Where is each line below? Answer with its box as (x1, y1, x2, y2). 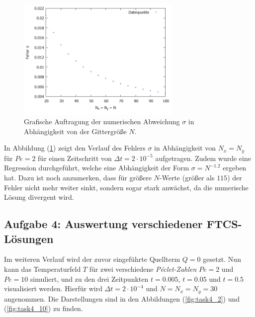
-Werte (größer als (159, 172, 215, 183)
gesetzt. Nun (203, 254, 241, 264)
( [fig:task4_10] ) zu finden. (4, 303, 83, 314)
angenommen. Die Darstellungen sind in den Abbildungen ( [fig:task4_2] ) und (4, 293, 240, 304)
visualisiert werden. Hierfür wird (4, 283, 102, 294)
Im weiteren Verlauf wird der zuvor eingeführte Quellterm (4, 254, 180, 264)
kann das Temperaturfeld (4, 263, 81, 274)
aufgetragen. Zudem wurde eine (155, 153, 251, 163)
